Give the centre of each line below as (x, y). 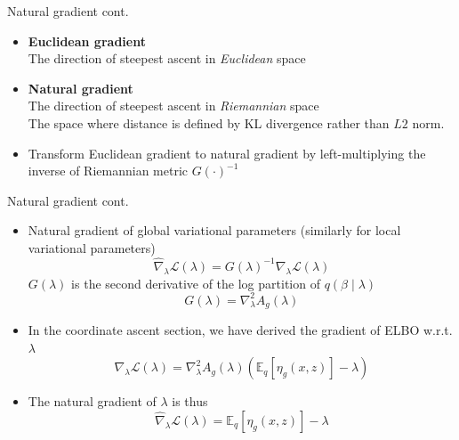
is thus (190, 401)
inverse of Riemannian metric (108, 171)
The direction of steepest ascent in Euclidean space (167, 58)
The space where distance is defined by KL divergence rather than (209, 122)
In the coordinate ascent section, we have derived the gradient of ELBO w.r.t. (240, 330)
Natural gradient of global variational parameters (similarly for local (214, 230)
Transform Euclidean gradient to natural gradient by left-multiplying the (227, 153)
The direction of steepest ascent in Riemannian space (173, 106)
